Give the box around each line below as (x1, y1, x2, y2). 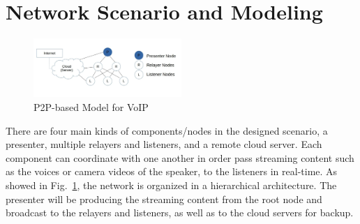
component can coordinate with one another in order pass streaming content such (6, 150, 354, 165)
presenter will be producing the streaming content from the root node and (6, 191, 322, 206)
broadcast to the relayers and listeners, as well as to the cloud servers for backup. (6, 205, 354, 220)
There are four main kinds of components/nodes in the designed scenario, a (6, 123, 328, 137)
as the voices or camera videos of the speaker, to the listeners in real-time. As (6, 164, 338, 179)
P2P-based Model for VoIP (33, 99, 149, 114)
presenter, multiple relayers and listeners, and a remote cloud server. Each (6, 137, 322, 151)
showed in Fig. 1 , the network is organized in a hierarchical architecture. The (6, 177, 337, 192)
